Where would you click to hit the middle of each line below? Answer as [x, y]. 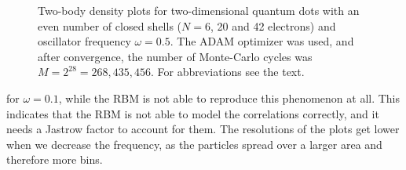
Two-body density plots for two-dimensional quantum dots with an [199, 10]
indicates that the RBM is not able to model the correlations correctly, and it [193, 113]
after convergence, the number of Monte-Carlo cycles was [175, 56]
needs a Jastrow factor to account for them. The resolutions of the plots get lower [203, 129]
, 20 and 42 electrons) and [273, 25]
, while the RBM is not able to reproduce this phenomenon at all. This [229, 98]
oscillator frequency [84, 41]
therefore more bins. [55, 159]
